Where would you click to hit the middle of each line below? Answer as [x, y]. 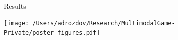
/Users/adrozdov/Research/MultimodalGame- [104, 23]
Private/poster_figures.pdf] [52, 33]
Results [15, 6]
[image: [17, 23]
